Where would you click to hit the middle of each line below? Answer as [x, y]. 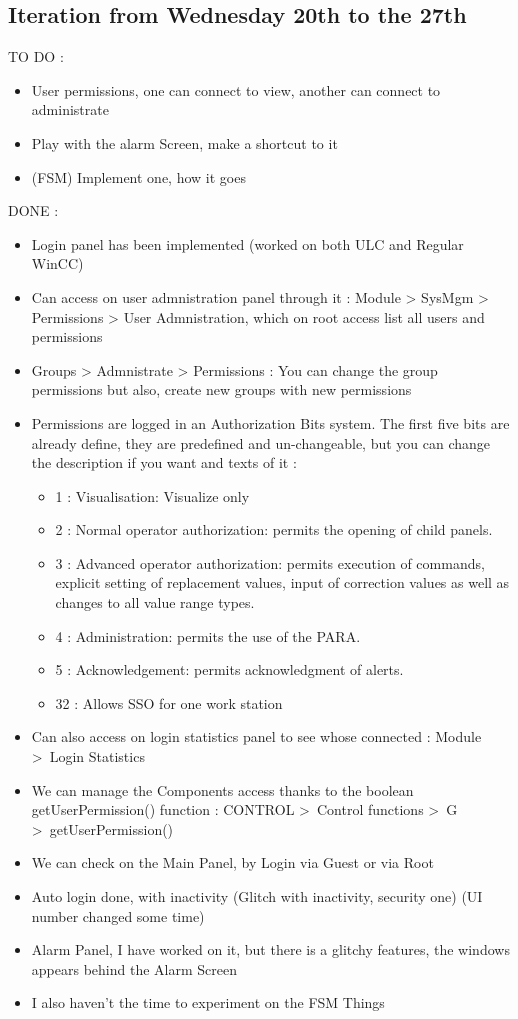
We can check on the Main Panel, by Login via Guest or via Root [232, 862]
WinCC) [57, 263]
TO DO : [36, 56]
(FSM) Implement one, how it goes [138, 176]
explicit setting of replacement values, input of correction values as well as [282, 582]
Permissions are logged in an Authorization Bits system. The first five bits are [270, 422]
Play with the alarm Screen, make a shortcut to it [184, 142]
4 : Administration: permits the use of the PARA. [208, 635]
